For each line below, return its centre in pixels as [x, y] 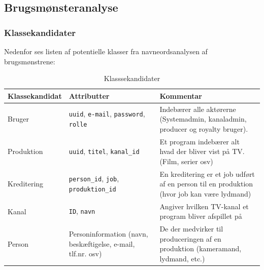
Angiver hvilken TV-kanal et [204, 206]
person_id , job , [94, 179]
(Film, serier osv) [186, 161]
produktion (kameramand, [201, 248]
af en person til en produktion [206, 184]
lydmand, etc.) [182, 258]
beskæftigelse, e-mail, [102, 243]
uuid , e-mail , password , [107, 114]
